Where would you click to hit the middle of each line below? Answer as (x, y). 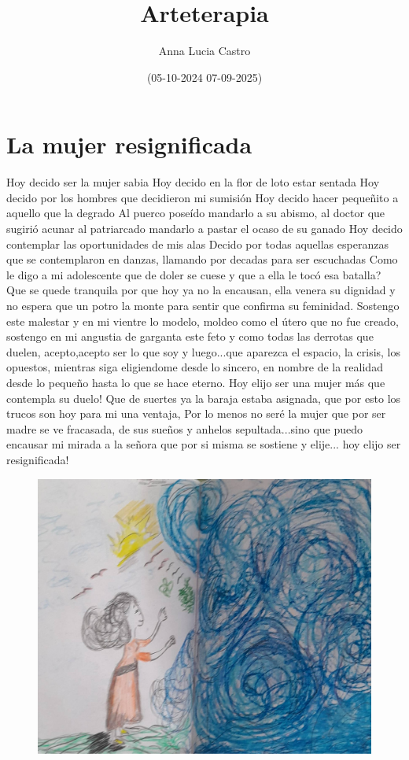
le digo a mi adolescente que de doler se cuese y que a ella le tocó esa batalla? (194, 274)
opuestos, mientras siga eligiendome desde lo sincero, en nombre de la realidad (195, 367)
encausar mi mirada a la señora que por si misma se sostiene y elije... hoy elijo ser (204, 444)
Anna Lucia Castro (204, 51)
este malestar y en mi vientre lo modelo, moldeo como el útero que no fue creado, (203, 321)
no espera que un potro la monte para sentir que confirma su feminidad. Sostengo (203, 305)
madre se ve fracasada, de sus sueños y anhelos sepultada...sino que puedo (185, 428)
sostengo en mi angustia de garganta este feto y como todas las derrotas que (190, 336)
